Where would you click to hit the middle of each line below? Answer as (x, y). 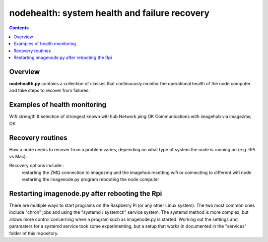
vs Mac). (18, 156)
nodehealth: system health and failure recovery (109, 13)
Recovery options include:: (36, 166)
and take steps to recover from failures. (49, 91)
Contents (19, 28)
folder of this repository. (34, 233)
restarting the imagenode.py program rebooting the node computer (91, 180)
